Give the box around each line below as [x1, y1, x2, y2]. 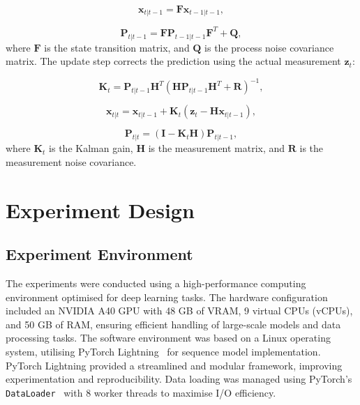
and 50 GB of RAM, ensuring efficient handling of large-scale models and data [6, 316, 341, 331]
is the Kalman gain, [49, 141, 133, 155]
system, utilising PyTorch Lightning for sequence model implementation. [6, 344, 321, 358]
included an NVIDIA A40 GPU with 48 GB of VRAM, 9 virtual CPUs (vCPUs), [6, 303, 353, 318]
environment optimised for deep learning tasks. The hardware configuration [6, 289, 328, 304]
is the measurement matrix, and [148, 141, 285, 155]
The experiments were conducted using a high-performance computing [6, 276, 306, 290]
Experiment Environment [6, 243, 193, 265]
